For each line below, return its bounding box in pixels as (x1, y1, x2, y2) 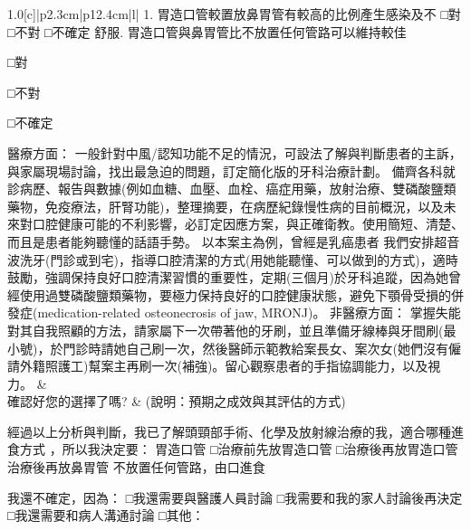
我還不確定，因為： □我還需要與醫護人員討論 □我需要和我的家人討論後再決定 (7, 487, 463, 506)
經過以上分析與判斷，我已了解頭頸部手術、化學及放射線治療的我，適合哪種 (7, 421, 451, 440)
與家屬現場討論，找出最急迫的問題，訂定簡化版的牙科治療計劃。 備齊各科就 (7, 161, 456, 180)
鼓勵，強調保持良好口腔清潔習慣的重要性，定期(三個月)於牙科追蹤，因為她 (7, 268, 448, 287)
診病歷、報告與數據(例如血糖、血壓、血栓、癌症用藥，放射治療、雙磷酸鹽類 (7, 179, 457, 198)
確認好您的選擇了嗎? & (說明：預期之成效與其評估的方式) (7, 392, 346, 411)
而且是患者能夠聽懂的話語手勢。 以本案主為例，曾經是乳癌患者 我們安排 (7, 232, 435, 251)
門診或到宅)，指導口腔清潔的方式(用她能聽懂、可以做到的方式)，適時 (50, 250, 458, 269)
